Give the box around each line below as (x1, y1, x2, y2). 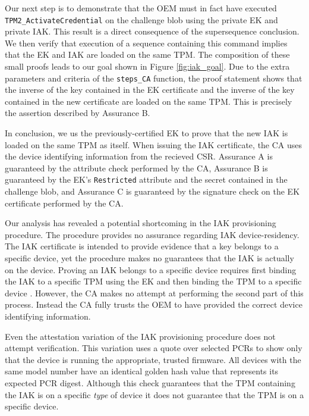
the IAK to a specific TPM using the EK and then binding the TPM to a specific (5, 275, 302, 287)
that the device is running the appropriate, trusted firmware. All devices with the (5, 353, 301, 365)
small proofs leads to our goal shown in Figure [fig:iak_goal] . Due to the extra (5, 60, 290, 73)
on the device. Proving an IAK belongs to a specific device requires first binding (5, 263, 297, 276)
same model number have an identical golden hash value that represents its (5, 365, 279, 377)
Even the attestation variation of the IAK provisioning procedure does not (5, 330, 276, 342)
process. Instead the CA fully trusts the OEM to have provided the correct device (5, 298, 302, 311)
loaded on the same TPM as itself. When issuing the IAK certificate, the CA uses (5, 138, 302, 151)
